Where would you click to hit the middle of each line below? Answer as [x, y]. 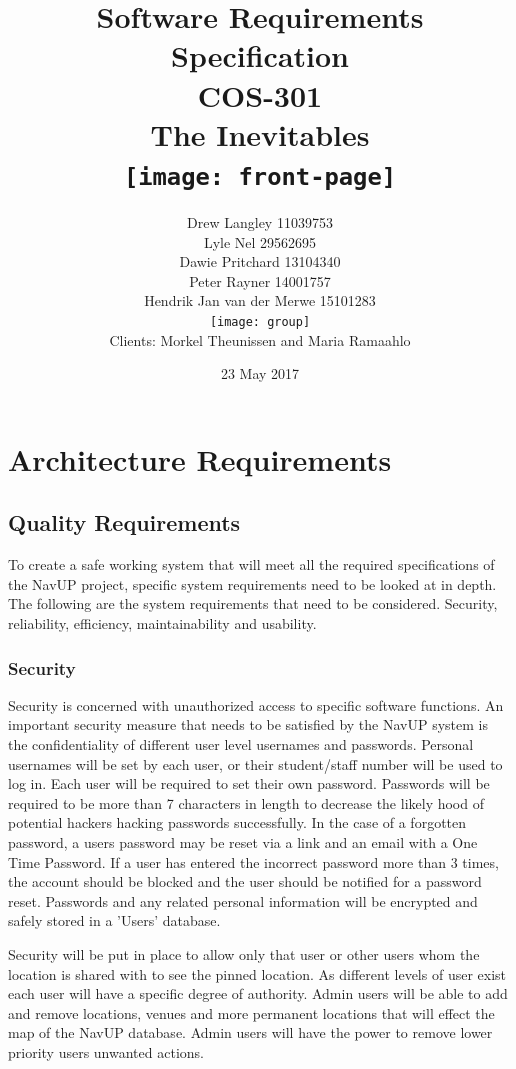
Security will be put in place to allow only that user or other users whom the [244, 953]
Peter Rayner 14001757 [260, 280]
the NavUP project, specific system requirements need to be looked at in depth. [252, 583]
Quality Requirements [124, 522]
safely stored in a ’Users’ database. [114, 920]
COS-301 [260, 94]
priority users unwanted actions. [106, 1051]
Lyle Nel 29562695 [260, 241]
